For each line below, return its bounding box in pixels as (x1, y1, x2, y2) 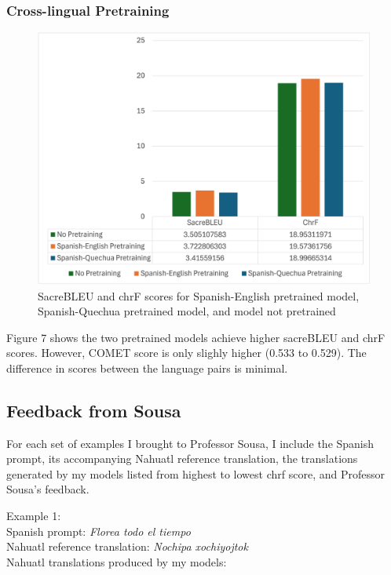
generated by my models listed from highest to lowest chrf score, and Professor (6, 465, 385, 482)
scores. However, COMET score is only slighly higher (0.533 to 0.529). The (6, 344, 367, 361)
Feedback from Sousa (6, 398, 181, 422)
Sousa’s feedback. (6, 481, 90, 497)
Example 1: (6, 508, 61, 524)
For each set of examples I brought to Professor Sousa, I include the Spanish (6, 435, 375, 451)
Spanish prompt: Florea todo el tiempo (6, 522, 191, 539)
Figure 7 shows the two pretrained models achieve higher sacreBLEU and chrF (6, 329, 386, 345)
